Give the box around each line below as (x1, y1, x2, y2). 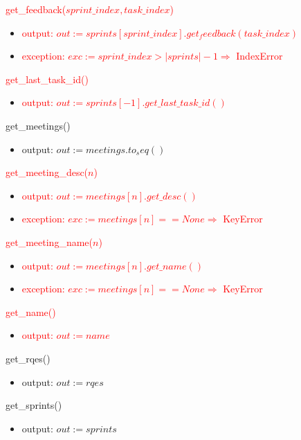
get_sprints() (6, 398, 62, 412)
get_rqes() (6, 351, 51, 365)
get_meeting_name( (6, 234, 93, 249)
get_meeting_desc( (6, 165, 89, 179)
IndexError (236, 49, 283, 63)
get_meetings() (6, 118, 71, 132)
